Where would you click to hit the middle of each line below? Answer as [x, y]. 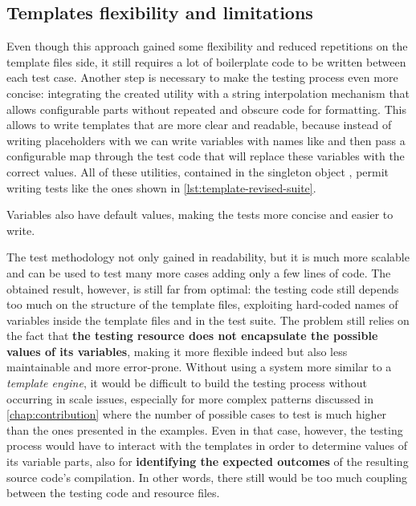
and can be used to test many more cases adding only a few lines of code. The [199, 272]
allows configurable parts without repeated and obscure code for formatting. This [206, 109]
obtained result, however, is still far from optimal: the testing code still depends [203, 288]
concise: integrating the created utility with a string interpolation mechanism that [208, 93]
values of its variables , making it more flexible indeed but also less [177, 351]
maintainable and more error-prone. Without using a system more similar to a [199, 367]
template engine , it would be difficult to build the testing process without [187, 383]
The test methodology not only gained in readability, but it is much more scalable [208, 257]
